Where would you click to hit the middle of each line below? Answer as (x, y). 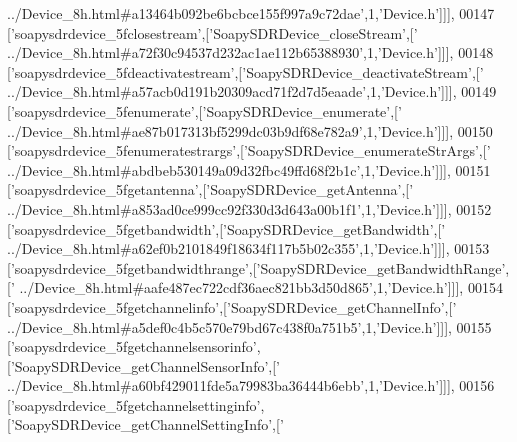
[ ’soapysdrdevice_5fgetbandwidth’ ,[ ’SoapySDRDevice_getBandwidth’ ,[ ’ (226, 228)
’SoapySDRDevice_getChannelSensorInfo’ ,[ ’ (145, 365)
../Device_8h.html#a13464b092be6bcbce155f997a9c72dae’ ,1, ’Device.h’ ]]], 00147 (251, 13)
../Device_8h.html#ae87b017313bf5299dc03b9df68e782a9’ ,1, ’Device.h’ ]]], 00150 (250, 130)
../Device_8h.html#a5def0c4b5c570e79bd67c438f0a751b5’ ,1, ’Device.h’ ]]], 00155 (249, 326)
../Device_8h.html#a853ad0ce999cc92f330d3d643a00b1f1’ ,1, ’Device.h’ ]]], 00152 (249, 208)
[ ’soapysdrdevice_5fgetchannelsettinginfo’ (134, 404)
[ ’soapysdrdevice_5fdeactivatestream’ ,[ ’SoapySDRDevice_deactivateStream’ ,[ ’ (245, 71)
